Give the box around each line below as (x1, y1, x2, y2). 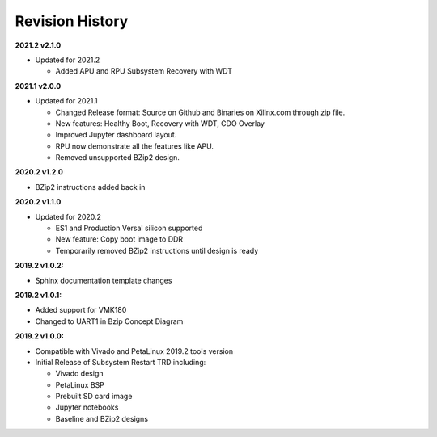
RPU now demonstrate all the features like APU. (55, 141, 214, 151)
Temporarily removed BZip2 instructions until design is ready (55, 246, 259, 255)
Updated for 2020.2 (35, 212, 101, 221)
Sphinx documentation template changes (35, 275, 172, 285)
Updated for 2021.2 (35, 55, 100, 65)
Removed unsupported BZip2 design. (55, 153, 180, 162)
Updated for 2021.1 (35, 96, 99, 106)
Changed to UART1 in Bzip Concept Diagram (35, 316, 184, 326)
